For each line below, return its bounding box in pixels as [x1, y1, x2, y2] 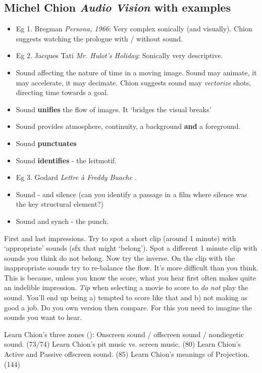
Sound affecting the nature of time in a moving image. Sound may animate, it [16, 67, 257, 77]
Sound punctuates [16, 137, 77, 148]
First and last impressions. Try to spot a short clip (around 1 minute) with [4, 232, 236, 243]
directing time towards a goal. [16, 87, 109, 98]
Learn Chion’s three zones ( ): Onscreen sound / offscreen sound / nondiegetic [4, 329, 244, 339]
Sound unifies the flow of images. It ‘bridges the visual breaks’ [16, 104, 212, 114]
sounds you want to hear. [4, 312, 82, 322]
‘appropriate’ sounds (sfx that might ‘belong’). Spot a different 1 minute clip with [4, 243, 257, 253]
